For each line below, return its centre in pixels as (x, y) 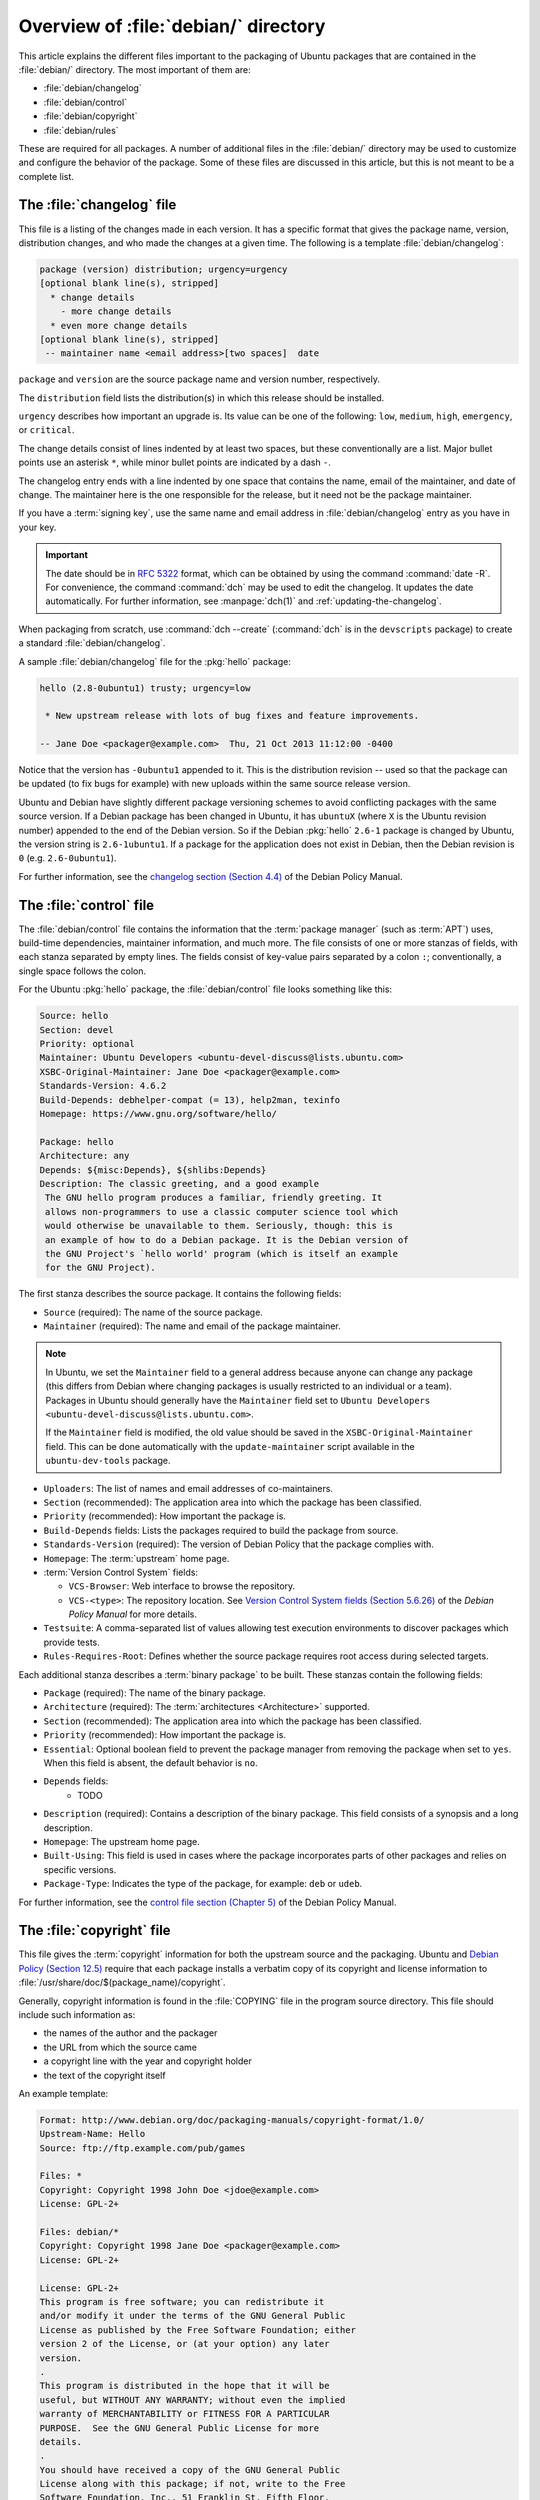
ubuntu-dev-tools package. (108, 1461)
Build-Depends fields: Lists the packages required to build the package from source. (221, 1530)
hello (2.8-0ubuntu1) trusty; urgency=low (145, 688)
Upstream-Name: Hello (92, 2134)
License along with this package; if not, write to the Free (192, 2484)
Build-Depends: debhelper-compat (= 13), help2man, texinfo (190, 1099)
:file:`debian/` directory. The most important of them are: (134, 69)
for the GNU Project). (101, 1268)
